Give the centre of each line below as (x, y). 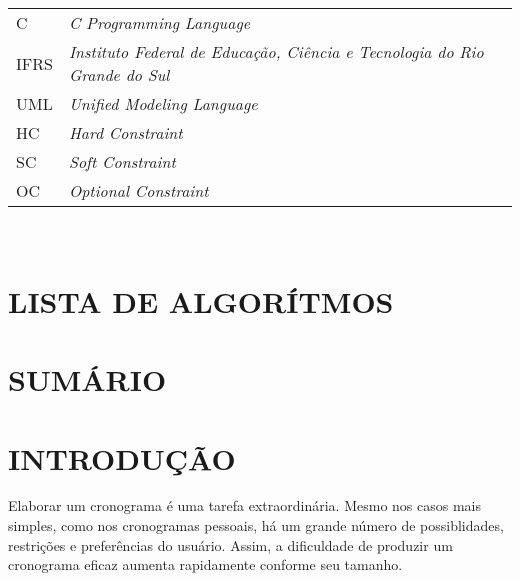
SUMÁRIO (87, 379)
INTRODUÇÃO (122, 457)
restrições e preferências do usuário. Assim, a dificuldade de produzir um (230, 544)
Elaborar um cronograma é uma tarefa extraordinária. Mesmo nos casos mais (244, 505)
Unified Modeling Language (163, 103)
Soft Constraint (122, 161)
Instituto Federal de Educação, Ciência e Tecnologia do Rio (276, 51)
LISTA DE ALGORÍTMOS (201, 300)
